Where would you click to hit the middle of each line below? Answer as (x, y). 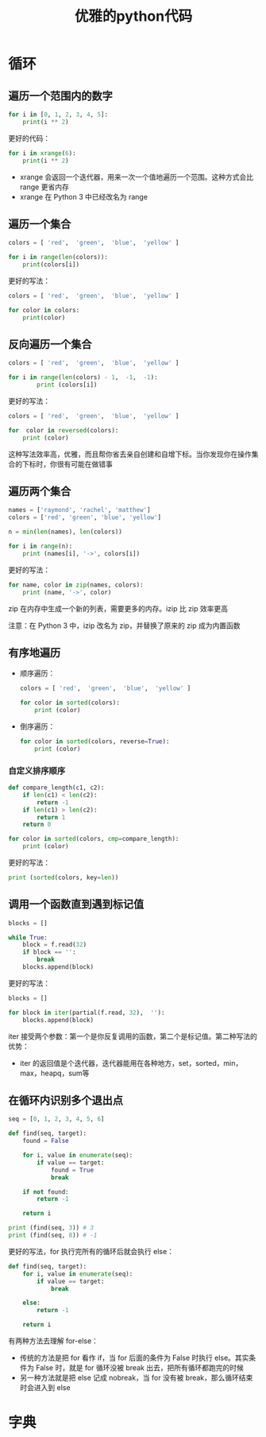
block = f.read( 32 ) (55, 945)
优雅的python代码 (133, 16)
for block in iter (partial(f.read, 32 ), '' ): (87, 1013)
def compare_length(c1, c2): (56, 788)
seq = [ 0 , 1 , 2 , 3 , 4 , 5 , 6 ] (56, 1119)
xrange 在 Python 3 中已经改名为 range (84, 196)
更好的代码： (29, 138)
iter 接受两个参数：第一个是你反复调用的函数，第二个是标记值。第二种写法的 (133, 1036)
